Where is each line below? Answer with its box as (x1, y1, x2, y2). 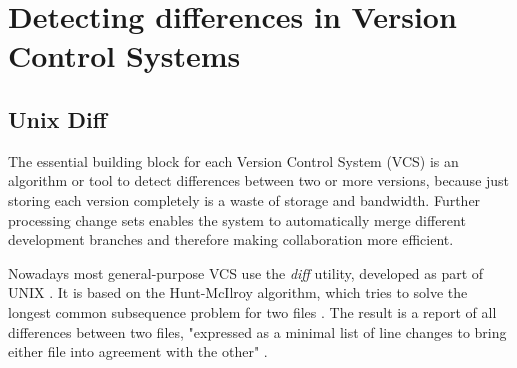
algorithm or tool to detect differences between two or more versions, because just (8, 170, 510, 191)
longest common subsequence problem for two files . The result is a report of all (8, 301, 497, 322)
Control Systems (8, 35, 241, 76)
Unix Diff (8, 103, 107, 134)
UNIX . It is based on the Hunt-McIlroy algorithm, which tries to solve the (8, 282, 468, 303)
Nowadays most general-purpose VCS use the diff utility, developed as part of (8, 262, 484, 283)
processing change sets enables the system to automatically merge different (8, 209, 466, 230)
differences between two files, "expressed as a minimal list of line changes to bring (8, 321, 507, 342)
